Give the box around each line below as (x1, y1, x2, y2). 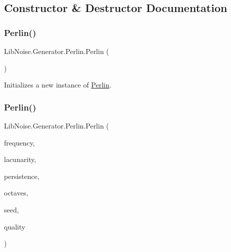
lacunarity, (4, 154, 36, 164)
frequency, (4, 137, 35, 147)
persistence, (4, 170, 39, 181)
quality (4, 221, 25, 231)
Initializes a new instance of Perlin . (4, 79, 111, 90)
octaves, (4, 187, 28, 198)
